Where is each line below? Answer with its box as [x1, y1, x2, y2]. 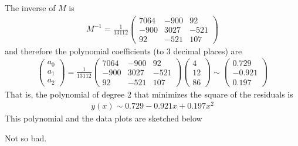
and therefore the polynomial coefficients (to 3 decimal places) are [5, 44, 242, 57]
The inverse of [5, 2, 56, 13]
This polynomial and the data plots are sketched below [5, 112, 202, 124]
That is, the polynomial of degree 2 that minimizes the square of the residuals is [5, 88, 293, 100]
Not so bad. [5, 131, 47, 144]
